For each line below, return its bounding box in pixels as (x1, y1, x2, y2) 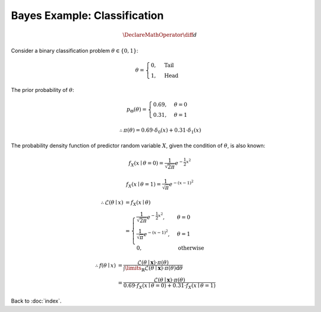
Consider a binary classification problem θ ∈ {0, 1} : (11, 47, 139, 54)
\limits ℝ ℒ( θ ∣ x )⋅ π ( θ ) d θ (125, 265, 183, 273)
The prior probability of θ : (11, 86, 74, 93)
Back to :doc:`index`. (11, 297, 62, 305)
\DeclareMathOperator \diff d (122, 31, 197, 39)
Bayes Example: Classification (11, 9, 164, 22)
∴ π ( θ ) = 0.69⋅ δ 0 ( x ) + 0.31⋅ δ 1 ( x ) (119, 126, 202, 135)
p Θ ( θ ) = (126, 106, 147, 114)
